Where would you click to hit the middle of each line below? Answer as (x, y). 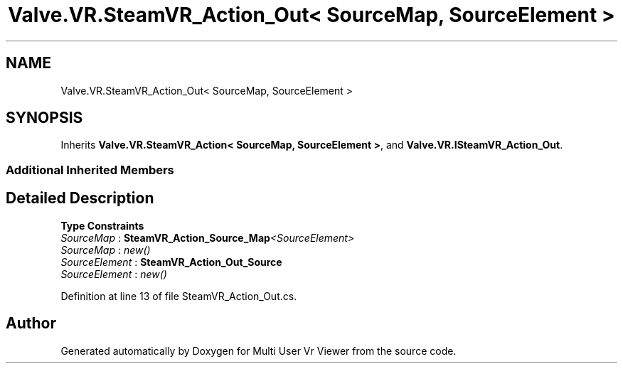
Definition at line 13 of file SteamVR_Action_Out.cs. (179, 296)
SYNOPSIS (44, 118)
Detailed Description (80, 198)
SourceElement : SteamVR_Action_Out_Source (171, 262)
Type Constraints (102, 225)
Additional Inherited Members (90, 170)
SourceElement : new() (114, 274)
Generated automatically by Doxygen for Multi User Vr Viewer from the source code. (259, 351)
